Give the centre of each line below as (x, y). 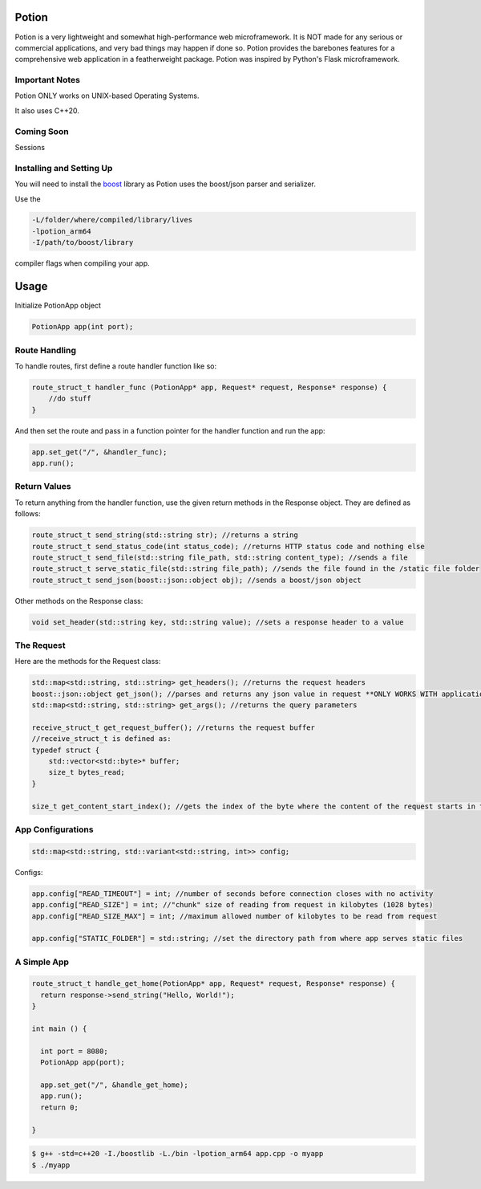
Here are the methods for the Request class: (88, 662)
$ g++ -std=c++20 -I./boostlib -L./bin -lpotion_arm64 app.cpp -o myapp (178, 1154)
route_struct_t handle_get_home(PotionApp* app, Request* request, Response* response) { (214, 984)
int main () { (59, 1029)
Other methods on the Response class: (79, 601)
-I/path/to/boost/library (83, 242)
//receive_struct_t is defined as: (101, 739)
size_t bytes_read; (87, 772)
